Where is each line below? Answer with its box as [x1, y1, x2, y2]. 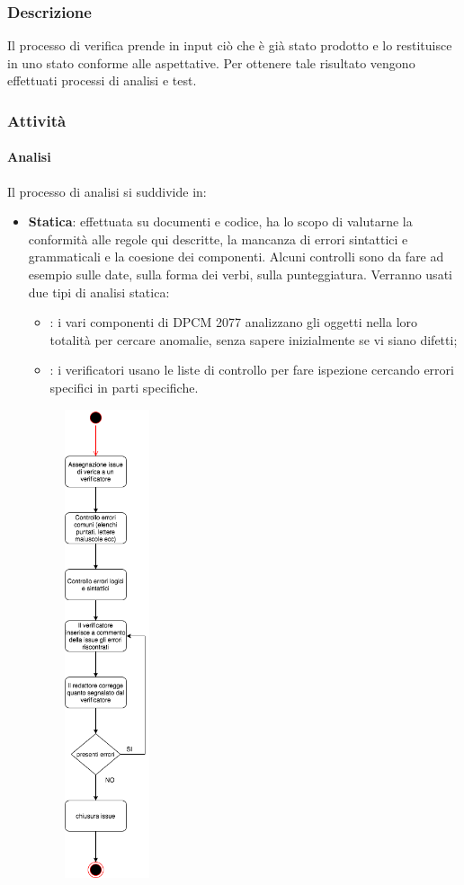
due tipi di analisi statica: [28, 282, 170, 301]
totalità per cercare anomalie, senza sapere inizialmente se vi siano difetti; [49, 330, 458, 349]
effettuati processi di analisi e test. [7, 71, 197, 90]
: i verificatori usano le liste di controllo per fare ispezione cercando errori [49, 360, 454, 379]
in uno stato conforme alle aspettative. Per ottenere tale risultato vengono [7, 53, 415, 72]
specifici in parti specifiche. [49, 377, 199, 396]
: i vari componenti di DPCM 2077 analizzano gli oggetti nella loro [49, 313, 418, 332]
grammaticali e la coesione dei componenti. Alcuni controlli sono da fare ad [28, 247, 444, 266]
